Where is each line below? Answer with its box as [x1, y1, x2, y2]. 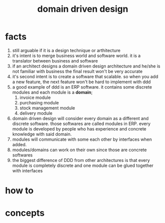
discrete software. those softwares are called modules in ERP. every [12, 121, 151, 127]
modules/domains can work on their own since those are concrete [12, 147, 147, 153]
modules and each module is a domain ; [12, 89, 93, 95]
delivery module [19, 110, 53, 116]
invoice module [19, 95, 51, 100]
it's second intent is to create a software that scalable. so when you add [12, 73, 159, 79]
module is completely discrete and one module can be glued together [12, 162, 154, 168]
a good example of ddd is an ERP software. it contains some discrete [12, 84, 152, 90]
